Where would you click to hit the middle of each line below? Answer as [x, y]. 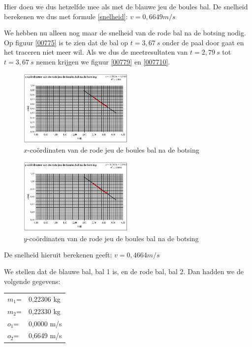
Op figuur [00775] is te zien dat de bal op [66, 42]
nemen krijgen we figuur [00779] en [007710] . [103, 61]
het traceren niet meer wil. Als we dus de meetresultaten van [96, 52]
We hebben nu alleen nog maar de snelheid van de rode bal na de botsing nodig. [125, 33]
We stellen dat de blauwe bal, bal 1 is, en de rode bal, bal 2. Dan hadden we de [124, 271]
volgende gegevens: [32, 281]
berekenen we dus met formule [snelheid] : [66, 16]
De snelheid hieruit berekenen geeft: [58, 255]
